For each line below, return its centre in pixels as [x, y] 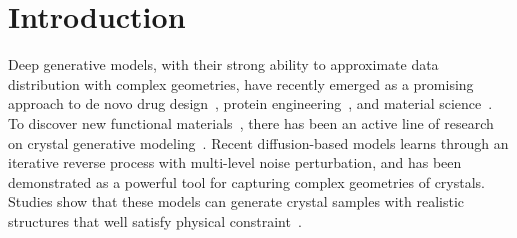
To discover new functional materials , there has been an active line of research [251, 122]
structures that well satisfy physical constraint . [155, 220]
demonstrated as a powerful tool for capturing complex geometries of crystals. [246, 181]
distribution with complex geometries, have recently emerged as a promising [241, 83]
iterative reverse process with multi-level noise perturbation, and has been [235, 162]
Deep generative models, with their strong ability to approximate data [223, 64]
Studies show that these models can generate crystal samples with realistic [236, 201]
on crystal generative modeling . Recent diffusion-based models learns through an [258, 142]
